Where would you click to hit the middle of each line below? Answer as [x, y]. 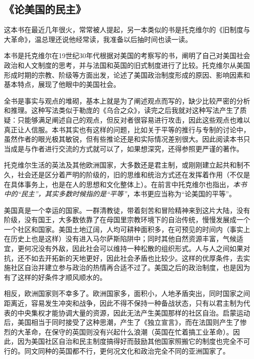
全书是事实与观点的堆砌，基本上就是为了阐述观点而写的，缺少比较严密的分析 [127, 100]
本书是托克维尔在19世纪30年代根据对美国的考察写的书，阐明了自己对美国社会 [127, 55]
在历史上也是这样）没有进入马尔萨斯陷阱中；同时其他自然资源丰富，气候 [120, 239]
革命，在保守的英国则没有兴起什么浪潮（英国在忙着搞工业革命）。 [128, 331]
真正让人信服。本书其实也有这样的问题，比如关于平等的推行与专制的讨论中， [127, 129]
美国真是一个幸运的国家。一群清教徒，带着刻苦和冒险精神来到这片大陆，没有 [127, 210]
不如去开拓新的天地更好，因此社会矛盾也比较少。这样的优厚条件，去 [134, 258]
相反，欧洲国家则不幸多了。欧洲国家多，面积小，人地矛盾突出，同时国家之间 [127, 293]
